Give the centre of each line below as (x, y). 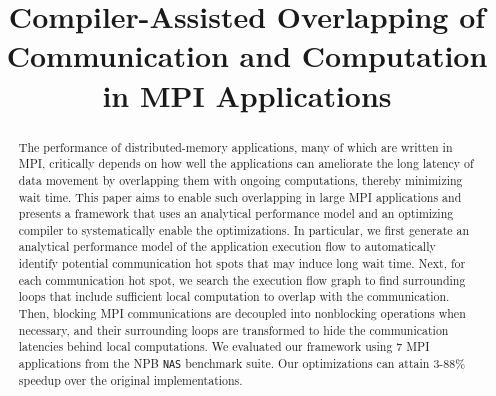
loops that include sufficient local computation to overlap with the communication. (234, 296)
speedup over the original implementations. (130, 380)
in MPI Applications (247, 94)
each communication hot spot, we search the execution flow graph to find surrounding (242, 279)
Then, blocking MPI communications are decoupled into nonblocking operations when (242, 313)
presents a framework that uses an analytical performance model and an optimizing (236, 213)
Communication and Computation (247, 55)
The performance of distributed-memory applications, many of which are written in (235, 146)
